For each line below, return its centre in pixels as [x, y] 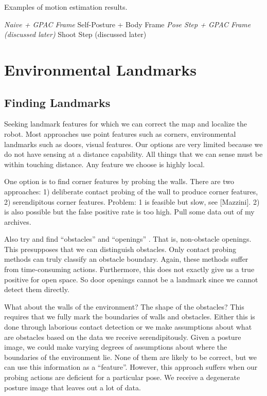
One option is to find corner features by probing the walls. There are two [119, 181]
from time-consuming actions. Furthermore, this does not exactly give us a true [129, 269]
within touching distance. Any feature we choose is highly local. [104, 164]
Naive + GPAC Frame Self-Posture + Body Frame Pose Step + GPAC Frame [128, 24]
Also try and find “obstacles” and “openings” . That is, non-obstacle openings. [128, 239]
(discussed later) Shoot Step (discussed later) [75, 34]
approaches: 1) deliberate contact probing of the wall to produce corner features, [131, 191]
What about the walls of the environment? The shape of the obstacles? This [124, 306]
